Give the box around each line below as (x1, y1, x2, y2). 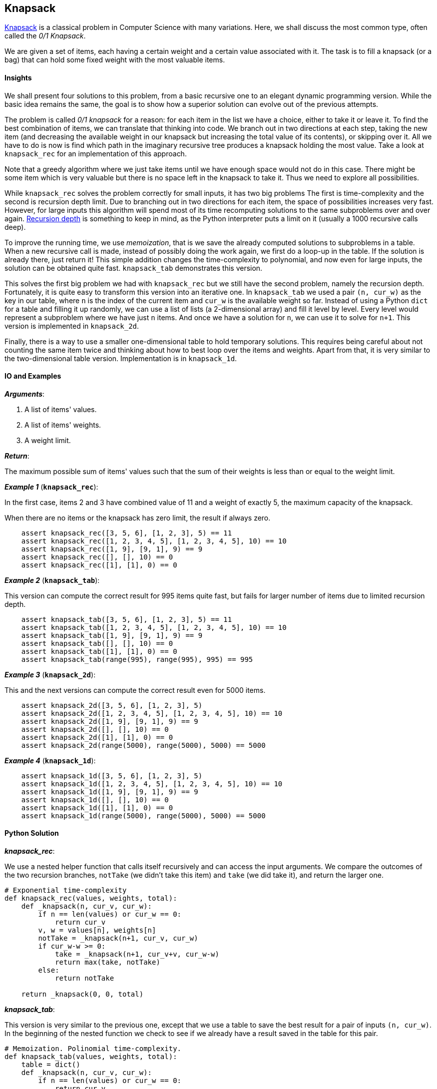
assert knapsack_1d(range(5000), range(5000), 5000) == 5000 (21, 811, 266, 820)
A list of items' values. (24, 405, 97, 414)
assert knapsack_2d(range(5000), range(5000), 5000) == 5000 (21, 741, 266, 749)
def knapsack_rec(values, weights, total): (4, 894, 177, 903)
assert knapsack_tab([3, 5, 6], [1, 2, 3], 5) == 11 (21, 615, 232, 623)
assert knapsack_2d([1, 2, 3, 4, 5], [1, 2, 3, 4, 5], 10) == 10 (21, 709, 283, 717)
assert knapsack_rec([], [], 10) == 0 (21, 552, 173, 561)
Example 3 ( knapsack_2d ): (4, 670, 96, 679)
